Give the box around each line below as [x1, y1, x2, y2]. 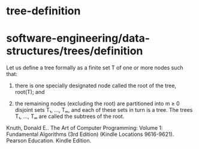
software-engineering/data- [6, 32, 150, 45]
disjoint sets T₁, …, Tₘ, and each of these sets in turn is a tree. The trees [14, 107, 193, 114]
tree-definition [6, 4, 81, 18]
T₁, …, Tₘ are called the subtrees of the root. [14, 112, 125, 120]
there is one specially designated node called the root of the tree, [14, 82, 177, 89]
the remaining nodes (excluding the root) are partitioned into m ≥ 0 [14, 100, 180, 107]
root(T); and [14, 89, 45, 96]
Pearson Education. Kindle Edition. [6, 137, 92, 144]
